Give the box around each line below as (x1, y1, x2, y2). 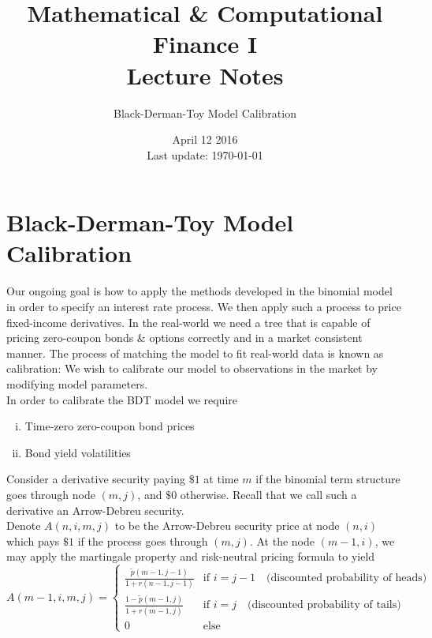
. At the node (249, 532, 315, 549)
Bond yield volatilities (24, 444, 131, 460)
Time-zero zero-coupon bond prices (24, 418, 195, 434)
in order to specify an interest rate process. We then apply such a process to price (6, 298, 401, 314)
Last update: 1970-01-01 (147, 146, 263, 163)
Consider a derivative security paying (6, 471, 185, 487)
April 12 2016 (172, 131, 238, 148)
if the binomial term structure (255, 471, 400, 487)
